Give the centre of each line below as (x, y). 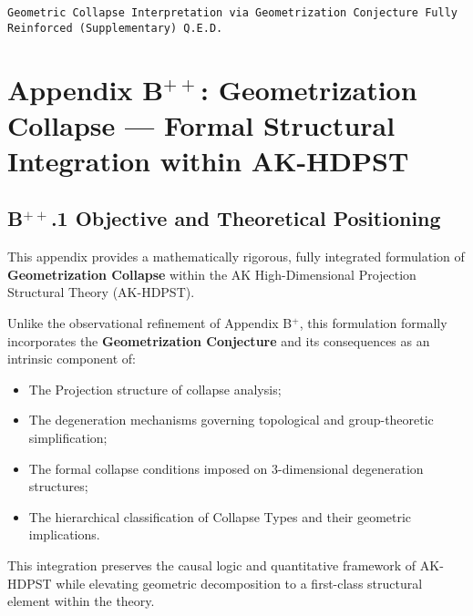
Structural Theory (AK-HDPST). (101, 292)
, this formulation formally (373, 323)
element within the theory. (81, 601)
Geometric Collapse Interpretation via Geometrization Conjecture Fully (232, 13)
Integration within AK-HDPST (208, 160)
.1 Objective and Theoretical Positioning (246, 218)
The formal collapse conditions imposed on (148, 468)
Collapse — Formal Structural (201, 124)
